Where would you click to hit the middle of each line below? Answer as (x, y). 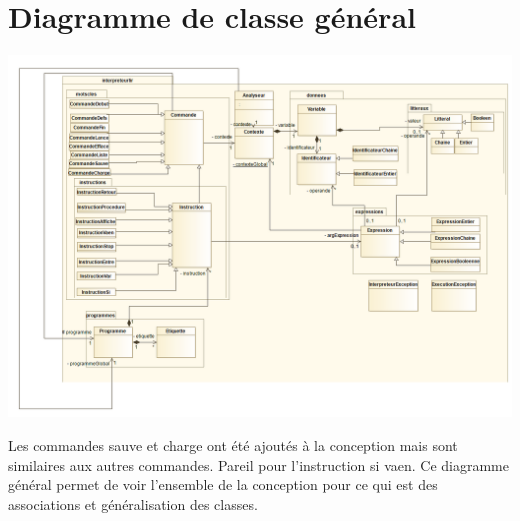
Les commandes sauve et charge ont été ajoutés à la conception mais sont (233, 444)
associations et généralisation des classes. (133, 503)
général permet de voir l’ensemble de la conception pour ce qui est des (223, 484)
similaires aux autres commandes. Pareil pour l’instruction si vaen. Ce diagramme (258, 464)
